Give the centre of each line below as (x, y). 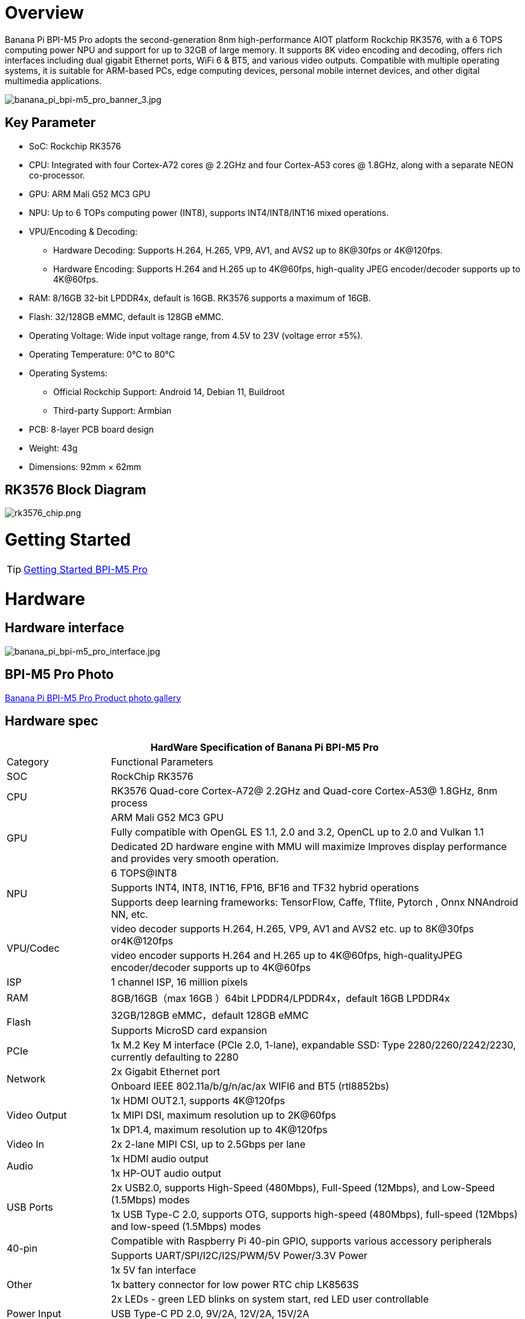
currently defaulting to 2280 (175, 1057)
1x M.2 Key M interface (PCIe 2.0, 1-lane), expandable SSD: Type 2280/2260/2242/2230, (313, 1045)
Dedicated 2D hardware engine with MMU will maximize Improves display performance (309, 846)
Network (26, 1078)
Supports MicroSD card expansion (189, 1030)
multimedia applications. (53, 80)
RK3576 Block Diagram (76, 490)
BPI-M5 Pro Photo (60, 675)
